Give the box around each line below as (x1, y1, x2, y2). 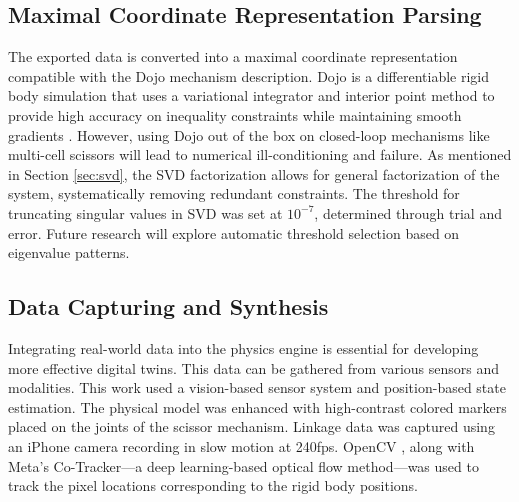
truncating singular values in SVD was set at (8, 202, 283, 223)
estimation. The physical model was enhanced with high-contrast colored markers (8, 396, 507, 417)
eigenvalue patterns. (8, 242, 130, 263)
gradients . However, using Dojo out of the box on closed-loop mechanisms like (8, 124, 490, 145)
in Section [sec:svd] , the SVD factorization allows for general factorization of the (8, 163, 500, 184)
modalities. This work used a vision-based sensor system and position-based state (8, 377, 506, 398)
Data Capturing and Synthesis (8, 291, 329, 322)
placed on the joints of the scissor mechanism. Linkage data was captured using (8, 416, 495, 437)
